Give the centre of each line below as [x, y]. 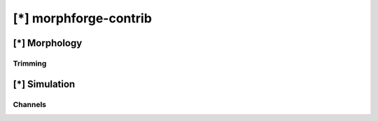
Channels [30, 104]
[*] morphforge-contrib [82, 18]
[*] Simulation [44, 84]
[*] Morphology [48, 43]
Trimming [30, 63]
